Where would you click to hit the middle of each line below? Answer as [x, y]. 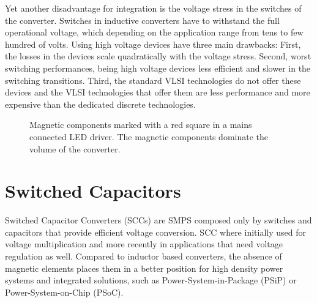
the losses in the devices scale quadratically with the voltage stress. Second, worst [158, 56]
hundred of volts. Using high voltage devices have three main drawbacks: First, [153, 44]
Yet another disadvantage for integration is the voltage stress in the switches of [153, 8]
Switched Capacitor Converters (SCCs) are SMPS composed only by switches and [158, 220]
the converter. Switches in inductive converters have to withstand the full [142, 20]
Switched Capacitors [93, 191]
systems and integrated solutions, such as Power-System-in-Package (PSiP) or [151, 280]
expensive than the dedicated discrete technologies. [100, 104]
